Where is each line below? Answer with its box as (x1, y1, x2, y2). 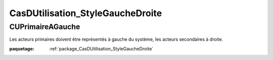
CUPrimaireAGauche (9, 22, 80, 31)
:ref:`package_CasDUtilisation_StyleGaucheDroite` (49, 45, 154, 51)
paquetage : (9, 45, 35, 51)
